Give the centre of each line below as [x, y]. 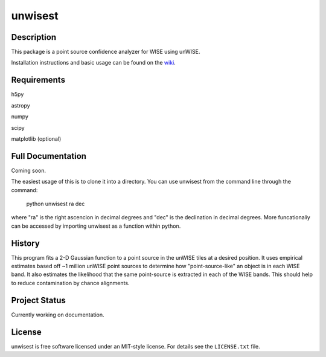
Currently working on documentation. [58, 315]
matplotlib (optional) [36, 138]
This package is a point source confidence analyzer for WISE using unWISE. [106, 52]
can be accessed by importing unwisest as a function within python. [96, 226]
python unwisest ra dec [56, 204]
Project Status [39, 300]
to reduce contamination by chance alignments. [70, 283]
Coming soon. [29, 170]
